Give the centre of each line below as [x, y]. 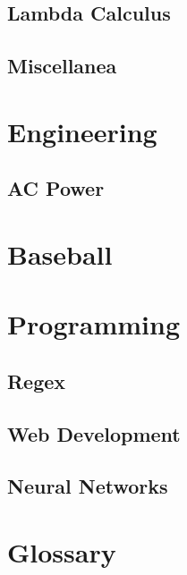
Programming [93, 324]
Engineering [82, 131]
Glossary [62, 552]
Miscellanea [62, 66]
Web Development [94, 433]
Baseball [60, 254]
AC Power [56, 188]
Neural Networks [88, 486]
